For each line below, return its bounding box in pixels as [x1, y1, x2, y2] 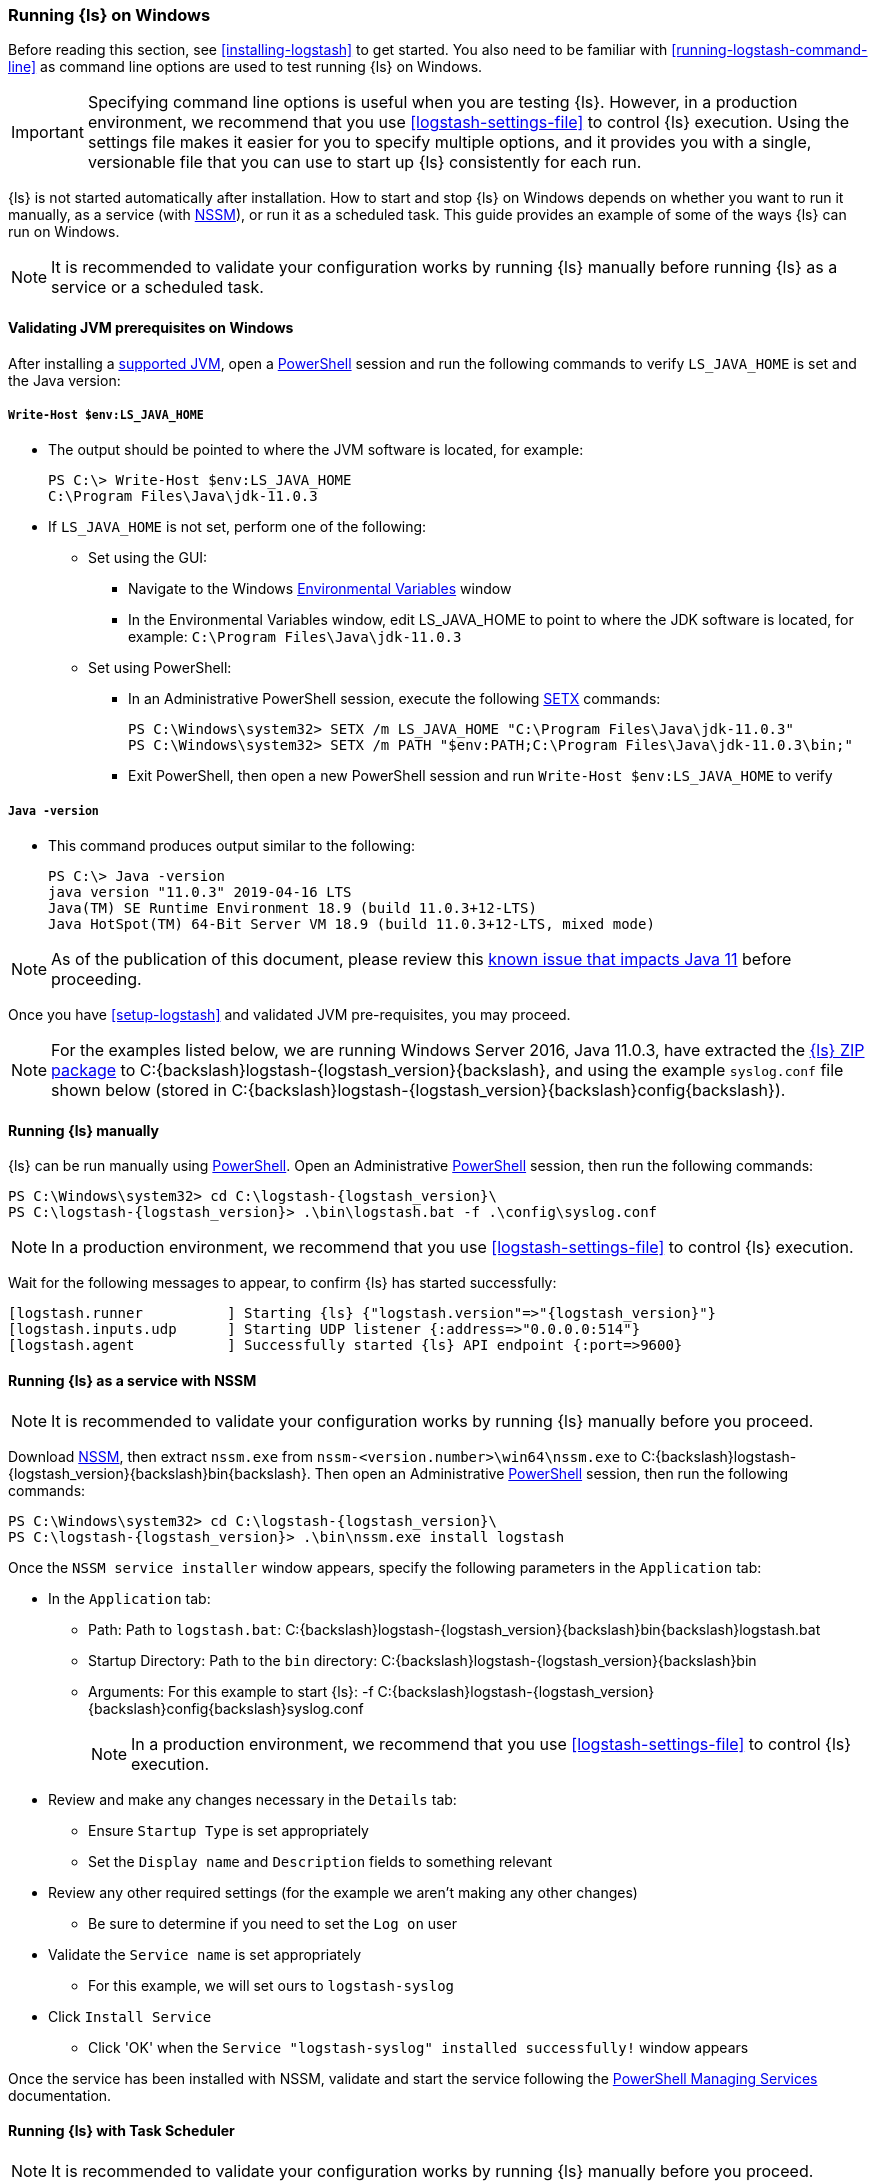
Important [11, 122, 84, 143]
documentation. [8, 2086, 112, 2104]
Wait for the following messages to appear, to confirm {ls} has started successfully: [8, 1274, 557, 1292]
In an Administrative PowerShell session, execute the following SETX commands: [128, 690, 661, 708]
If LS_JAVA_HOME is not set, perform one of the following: [48, 518, 427, 536]
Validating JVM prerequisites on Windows [8, 318, 294, 336]
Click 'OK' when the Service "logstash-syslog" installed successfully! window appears [88, 2038, 749, 2056]
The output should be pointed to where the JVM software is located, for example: [48, 441, 584, 459]
